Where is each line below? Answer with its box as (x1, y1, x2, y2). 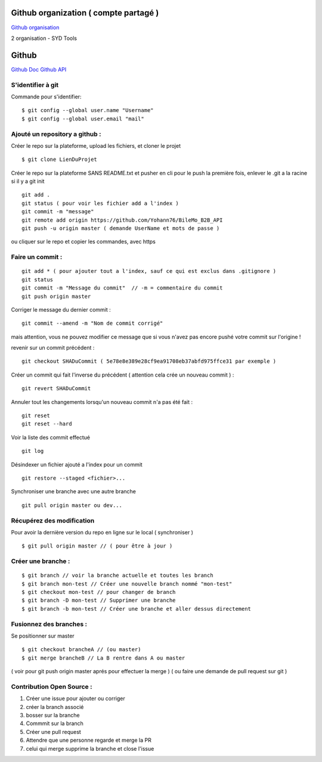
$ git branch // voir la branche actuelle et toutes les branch (21, 572, 214, 579)
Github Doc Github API (11, 66, 67, 73)
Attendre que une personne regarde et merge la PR (26, 736, 151, 744)
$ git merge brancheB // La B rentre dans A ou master (21, 654, 185, 661)
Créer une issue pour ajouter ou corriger (26, 695, 125, 702)
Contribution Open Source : (11, 682, 92, 691)
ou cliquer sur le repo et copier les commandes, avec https (11, 238, 156, 245)
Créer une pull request (26, 728, 82, 735)
